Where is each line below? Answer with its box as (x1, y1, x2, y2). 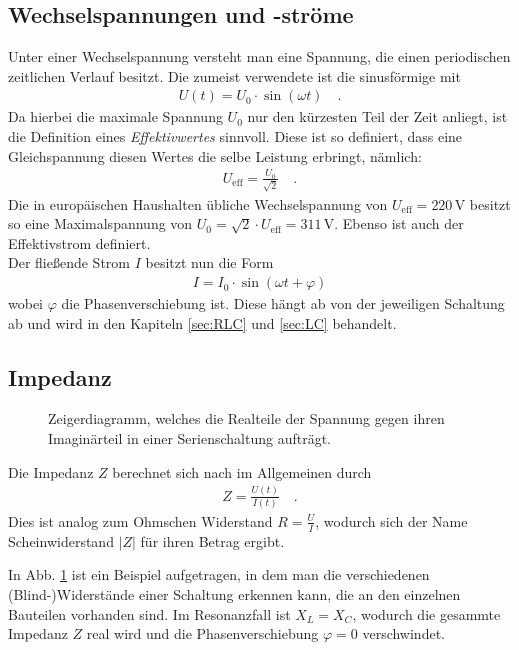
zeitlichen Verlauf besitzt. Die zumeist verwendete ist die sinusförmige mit (8, 65, 461, 86)
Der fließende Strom (8, 252, 130, 273)
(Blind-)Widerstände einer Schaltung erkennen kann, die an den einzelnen (8, 583, 461, 604)
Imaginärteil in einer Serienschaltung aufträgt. (48, 428, 331, 449)
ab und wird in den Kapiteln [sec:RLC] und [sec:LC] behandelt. (8, 312, 397, 333)
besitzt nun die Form (145, 252, 274, 273)
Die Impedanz (8, 461, 94, 482)
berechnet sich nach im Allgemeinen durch (112, 461, 372, 482)
